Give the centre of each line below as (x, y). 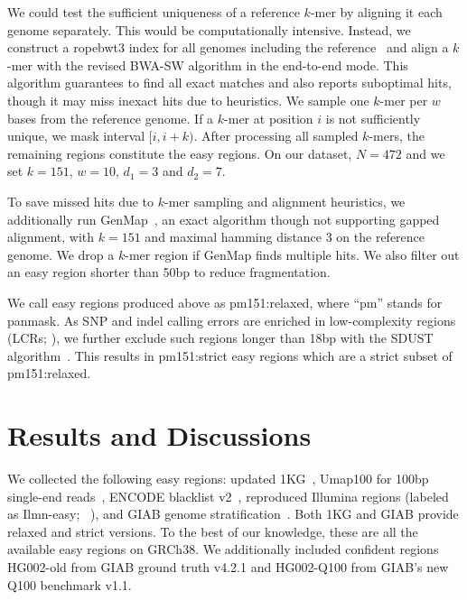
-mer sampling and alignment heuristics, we (285, 201)
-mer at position (269, 118)
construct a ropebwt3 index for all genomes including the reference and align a (228, 47)
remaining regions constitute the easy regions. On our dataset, (180, 153)
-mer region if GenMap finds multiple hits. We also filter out (292, 254)
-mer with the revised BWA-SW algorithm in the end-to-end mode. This (208, 65)
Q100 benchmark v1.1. (70, 584)
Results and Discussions (159, 435)
